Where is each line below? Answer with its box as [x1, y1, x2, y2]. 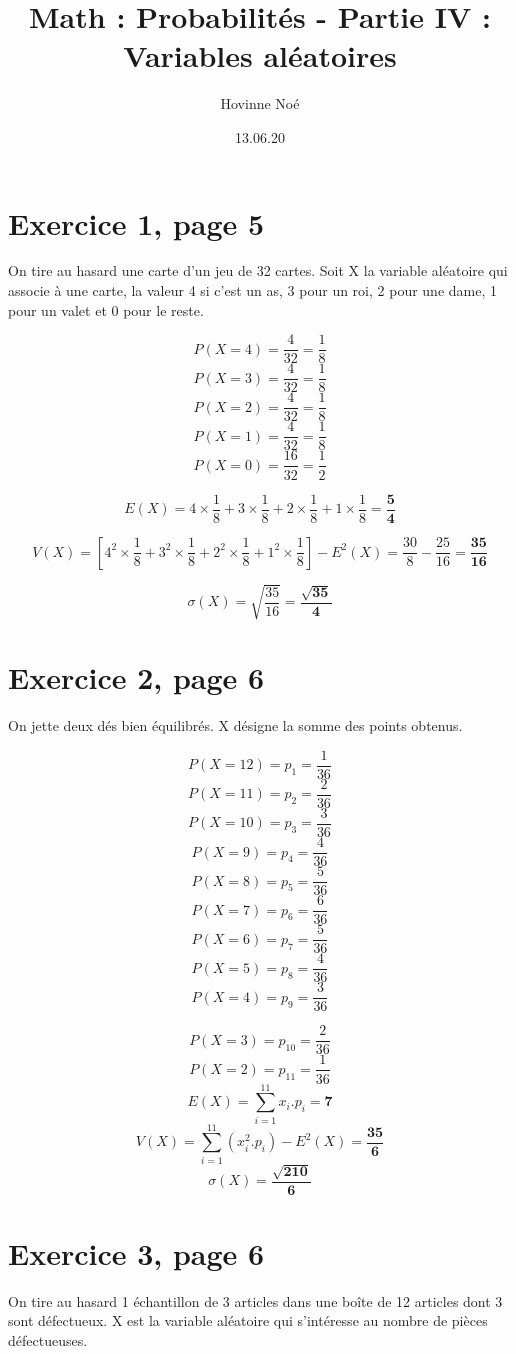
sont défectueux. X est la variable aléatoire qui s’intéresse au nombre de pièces [8, 1310, 488, 1331]
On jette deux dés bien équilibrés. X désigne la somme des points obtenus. [8, 715, 463, 736]
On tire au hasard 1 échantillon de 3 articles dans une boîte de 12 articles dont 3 [8, 1290, 503, 1311]
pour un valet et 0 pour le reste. [8, 299, 204, 320]
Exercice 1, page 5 [8, 202, 265, 243]
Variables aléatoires [123, 35, 397, 76]
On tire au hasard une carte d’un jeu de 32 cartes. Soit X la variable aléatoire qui [8, 260, 508, 281]
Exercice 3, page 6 [8, 1232, 265, 1273]
